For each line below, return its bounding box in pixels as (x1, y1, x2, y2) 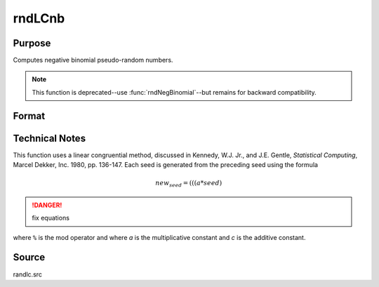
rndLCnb (13, 11, 65, 26)
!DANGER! (32, 201, 62, 209)
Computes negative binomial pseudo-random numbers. (13, 56, 173, 65)
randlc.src (13, 270, 42, 279)
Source (13, 251, 46, 263)
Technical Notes (13, 132, 86, 144)
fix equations (32, 214, 70, 222)
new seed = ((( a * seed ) (155, 179, 222, 189)
